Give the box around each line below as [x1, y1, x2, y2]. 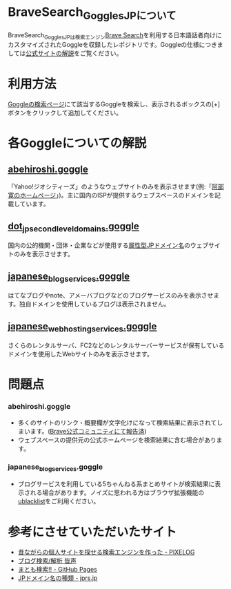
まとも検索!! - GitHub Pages [17, 566, 97, 574]
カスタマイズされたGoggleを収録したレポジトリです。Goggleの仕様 [8, 41, 199, 49]
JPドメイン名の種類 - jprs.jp [17, 574, 98, 582]
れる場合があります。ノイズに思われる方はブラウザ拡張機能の [30, 488, 205, 497]
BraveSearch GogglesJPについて [8, 4, 177, 22]
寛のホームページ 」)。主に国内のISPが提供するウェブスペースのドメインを [8, 191, 215, 200]
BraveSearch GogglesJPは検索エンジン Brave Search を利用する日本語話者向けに [8, 30, 223, 41]
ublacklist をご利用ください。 [17, 497, 100, 505]
